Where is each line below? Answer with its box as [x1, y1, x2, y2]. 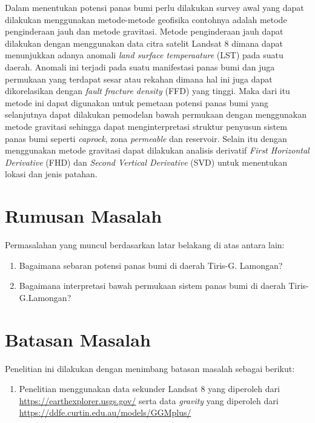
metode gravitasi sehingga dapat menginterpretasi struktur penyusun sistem [5, 120, 287, 132]
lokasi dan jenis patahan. [5, 168, 98, 180]
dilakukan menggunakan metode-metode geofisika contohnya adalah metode [5, 13, 287, 25]
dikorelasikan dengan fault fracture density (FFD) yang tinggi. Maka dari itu [5, 84, 290, 97]
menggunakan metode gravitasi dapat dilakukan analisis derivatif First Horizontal [5, 144, 310, 157]
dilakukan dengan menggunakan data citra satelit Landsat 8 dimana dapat [5, 36, 283, 49]
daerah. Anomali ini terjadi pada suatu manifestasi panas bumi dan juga [5, 60, 275, 73]
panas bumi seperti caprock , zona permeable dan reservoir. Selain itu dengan [5, 132, 287, 144]
